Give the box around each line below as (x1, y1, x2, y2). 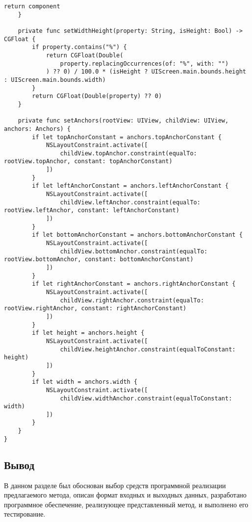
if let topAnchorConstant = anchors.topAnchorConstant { (32, 133, 222, 141)
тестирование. (4, 509, 46, 519)
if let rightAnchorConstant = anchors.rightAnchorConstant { (32, 280, 236, 288)
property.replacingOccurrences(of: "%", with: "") (60, 60, 229, 67)
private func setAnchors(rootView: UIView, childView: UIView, (18, 117, 229, 124)
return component (4, 3, 60, 10)
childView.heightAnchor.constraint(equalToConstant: (60, 346, 236, 353)
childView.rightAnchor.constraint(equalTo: (60, 297, 204, 304)
